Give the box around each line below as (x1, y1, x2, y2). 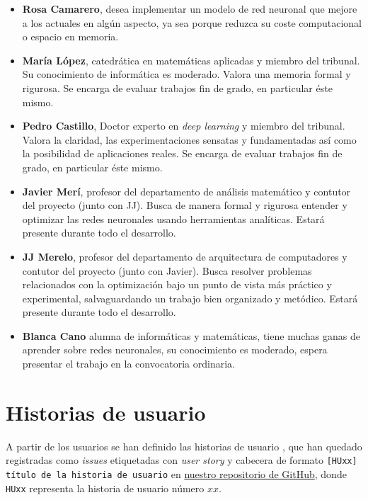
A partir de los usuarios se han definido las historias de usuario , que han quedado (6, 438, 362, 453)
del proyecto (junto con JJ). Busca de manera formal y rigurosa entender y (22, 198, 347, 212)
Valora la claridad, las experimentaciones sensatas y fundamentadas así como (22, 132, 357, 147)
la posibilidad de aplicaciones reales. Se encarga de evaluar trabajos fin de (22, 146, 343, 161)
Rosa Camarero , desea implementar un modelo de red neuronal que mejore (22, 1, 357, 16)
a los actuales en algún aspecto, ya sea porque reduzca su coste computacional (22, 15, 362, 30)
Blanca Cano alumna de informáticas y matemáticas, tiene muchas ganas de (22, 328, 360, 343)
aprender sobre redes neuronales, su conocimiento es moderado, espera (22, 342, 328, 357)
